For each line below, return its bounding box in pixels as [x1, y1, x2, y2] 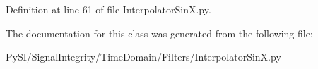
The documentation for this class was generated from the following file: [6, 25, 313, 40]
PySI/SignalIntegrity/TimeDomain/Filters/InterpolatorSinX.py [6, 49, 281, 64]
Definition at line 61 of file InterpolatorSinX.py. [6, 2, 211, 16]
